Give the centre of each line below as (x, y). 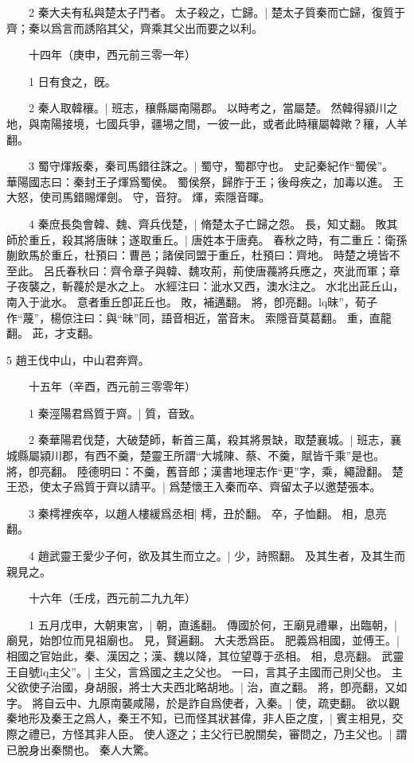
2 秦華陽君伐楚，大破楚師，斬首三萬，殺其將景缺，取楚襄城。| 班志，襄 (215, 440)
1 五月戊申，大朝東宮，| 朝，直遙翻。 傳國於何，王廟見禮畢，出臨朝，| (213, 624)
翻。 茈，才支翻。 (53, 333)
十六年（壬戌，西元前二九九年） (112, 598)
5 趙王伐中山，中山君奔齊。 (78, 359)
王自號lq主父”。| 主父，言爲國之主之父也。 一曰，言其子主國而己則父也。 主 (205, 671)
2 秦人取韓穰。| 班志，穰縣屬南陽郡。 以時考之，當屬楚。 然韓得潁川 (207, 108)
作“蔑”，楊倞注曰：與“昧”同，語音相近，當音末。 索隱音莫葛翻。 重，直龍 (199, 317)
